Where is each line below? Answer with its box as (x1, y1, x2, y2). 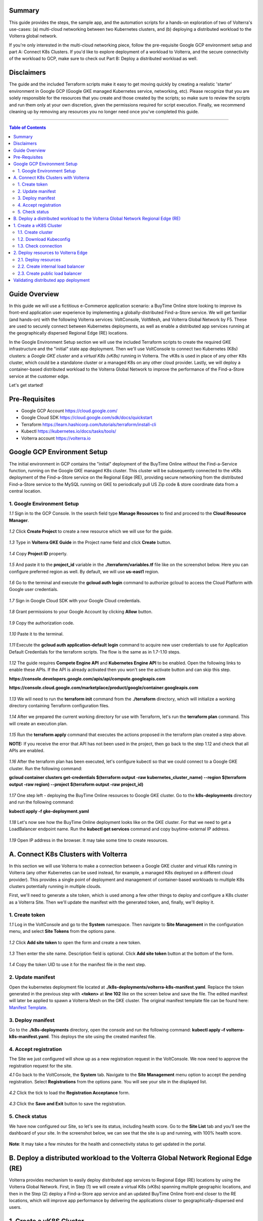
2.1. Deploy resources (18, 256, 61, 262)
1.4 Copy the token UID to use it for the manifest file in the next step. (9, 962, 146, 968)
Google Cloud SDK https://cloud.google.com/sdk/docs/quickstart (21, 415, 152, 421)
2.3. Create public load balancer (18, 270, 82, 276)
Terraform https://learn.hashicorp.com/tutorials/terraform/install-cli (21, 421, 156, 427)
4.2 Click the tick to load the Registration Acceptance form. (9, 1090, 130, 1095)
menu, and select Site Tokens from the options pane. (9, 928, 116, 934)
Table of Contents (9, 125, 46, 130)
